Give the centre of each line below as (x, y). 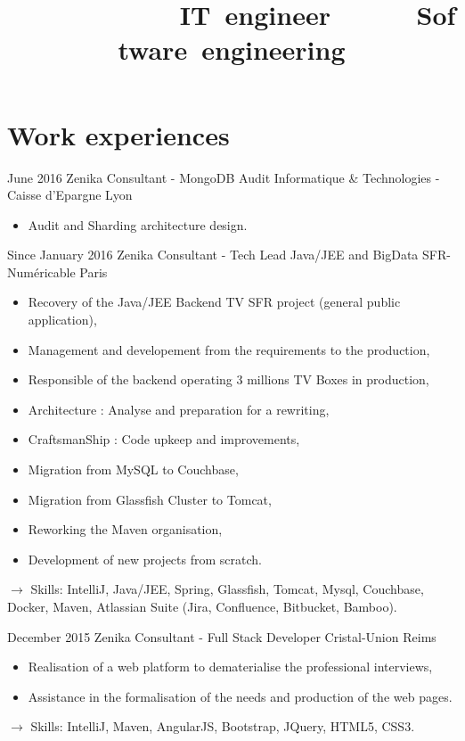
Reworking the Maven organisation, (125, 529)
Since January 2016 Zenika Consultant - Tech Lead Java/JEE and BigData (213, 255)
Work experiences (118, 134)
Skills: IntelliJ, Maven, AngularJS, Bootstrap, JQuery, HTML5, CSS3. (223, 726)
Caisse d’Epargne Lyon (70, 195)
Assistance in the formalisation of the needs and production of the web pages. (240, 696)
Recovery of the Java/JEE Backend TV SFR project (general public (214, 302)
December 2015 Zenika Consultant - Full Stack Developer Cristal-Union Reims (222, 636)
